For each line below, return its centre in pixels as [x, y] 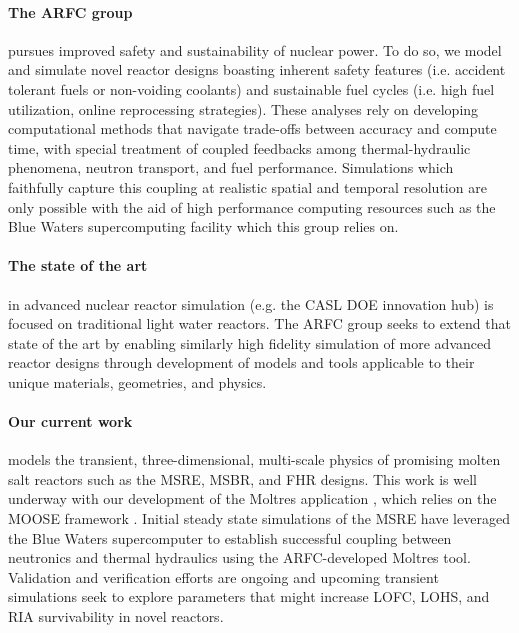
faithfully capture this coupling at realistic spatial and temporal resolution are [247, 186]
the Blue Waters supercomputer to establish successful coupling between [230, 537]
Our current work [70, 421]
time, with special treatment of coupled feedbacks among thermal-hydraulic [239, 147]
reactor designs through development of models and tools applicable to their [241, 362]
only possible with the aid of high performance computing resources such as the [252, 206]
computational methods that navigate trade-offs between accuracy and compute [252, 128]
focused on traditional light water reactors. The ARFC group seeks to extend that [259, 323]
